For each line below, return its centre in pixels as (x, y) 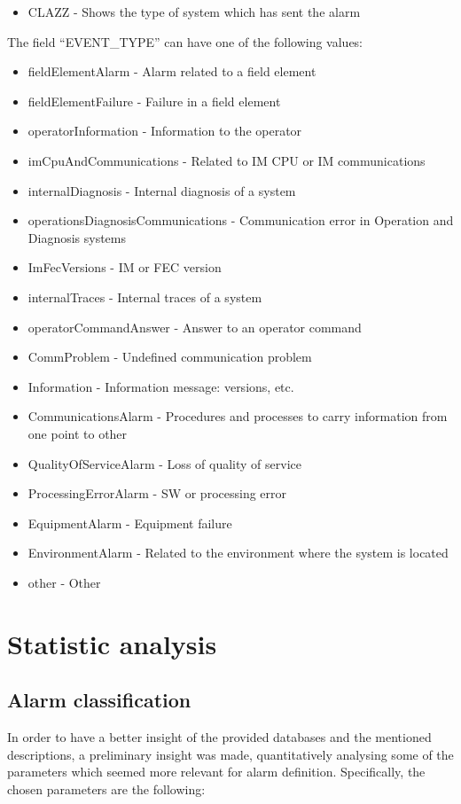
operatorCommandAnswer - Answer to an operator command (195, 327)
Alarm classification (99, 700)
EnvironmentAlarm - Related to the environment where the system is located (238, 553)
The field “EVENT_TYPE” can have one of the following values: (185, 41)
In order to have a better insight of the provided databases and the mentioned (219, 737)
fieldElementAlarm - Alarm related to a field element (172, 71)
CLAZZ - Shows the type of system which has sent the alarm (194, 12)
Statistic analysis (112, 643)
